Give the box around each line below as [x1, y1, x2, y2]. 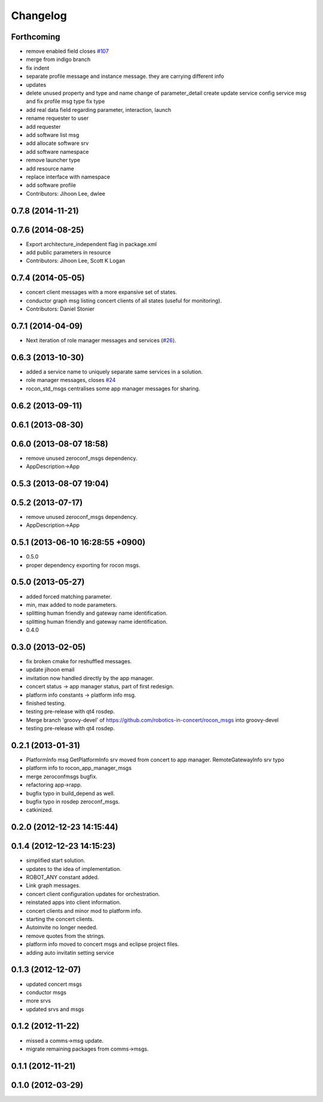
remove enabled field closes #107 [26, 48, 109, 55]
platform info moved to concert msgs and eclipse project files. [26, 940, 179, 948]
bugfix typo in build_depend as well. [26, 790, 115, 797]
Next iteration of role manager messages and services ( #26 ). [26, 337, 176, 344]
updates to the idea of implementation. [26, 865, 122, 872]
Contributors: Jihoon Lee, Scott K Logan [26, 257, 126, 265]
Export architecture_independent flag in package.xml [26, 240, 157, 248]
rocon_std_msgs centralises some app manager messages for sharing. [26, 385, 200, 392]
